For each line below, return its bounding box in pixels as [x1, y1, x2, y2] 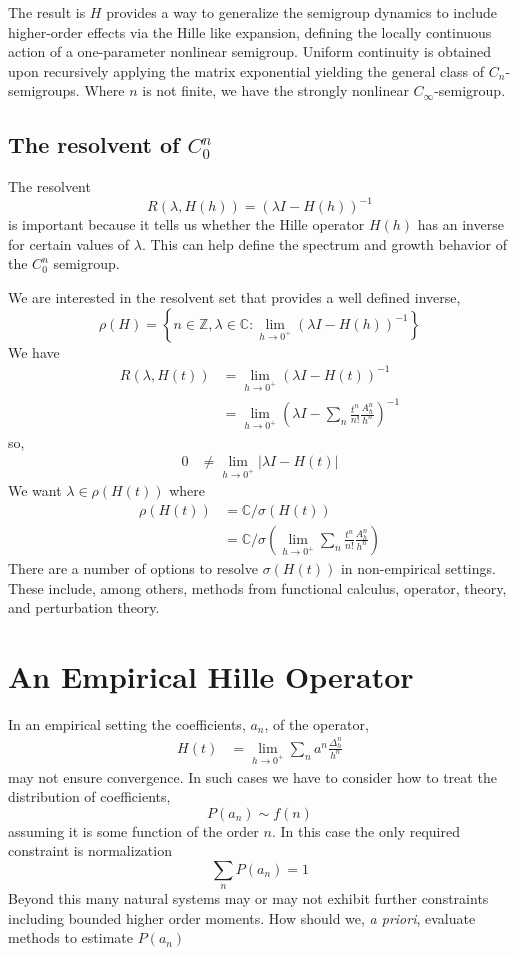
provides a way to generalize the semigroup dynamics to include [106, 2, 497, 22]
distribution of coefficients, [8, 786, 171, 807]
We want [8, 480, 62, 501]
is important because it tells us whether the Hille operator [8, 214, 365, 235]
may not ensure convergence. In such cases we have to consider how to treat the [8, 766, 497, 787]
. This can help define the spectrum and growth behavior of [141, 233, 507, 254]
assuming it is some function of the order [8, 820, 259, 841]
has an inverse [417, 214, 504, 235]
